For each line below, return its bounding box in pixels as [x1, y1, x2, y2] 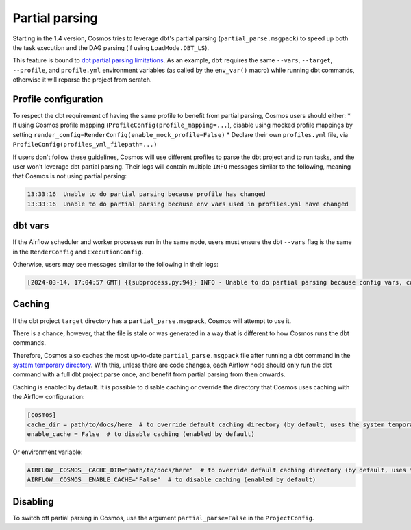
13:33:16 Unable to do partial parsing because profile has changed [27, 191, 266, 198]
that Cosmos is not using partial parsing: [12, 172, 127, 180]
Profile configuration [12, 93, 103, 105]
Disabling [12, 496, 54, 507]
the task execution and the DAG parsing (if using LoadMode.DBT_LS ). [12, 43, 209, 51]
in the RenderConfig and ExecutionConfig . [12, 248, 144, 256]
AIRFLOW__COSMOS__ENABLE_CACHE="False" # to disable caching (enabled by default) [27, 476, 316, 483]
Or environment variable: [12, 448, 83, 456]
